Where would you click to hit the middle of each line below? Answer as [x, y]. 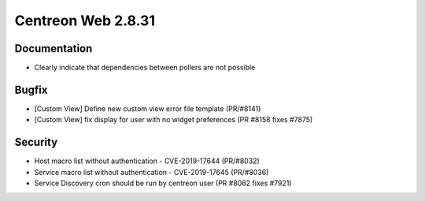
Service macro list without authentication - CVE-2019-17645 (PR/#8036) [152, 172]
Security [36, 142]
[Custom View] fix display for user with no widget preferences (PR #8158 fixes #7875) [174, 120]
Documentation [54, 48]
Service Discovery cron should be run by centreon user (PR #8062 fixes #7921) [163, 183]
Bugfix [31, 89]
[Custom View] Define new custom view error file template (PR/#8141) [148, 108]
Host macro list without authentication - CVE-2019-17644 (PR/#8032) [147, 161]
